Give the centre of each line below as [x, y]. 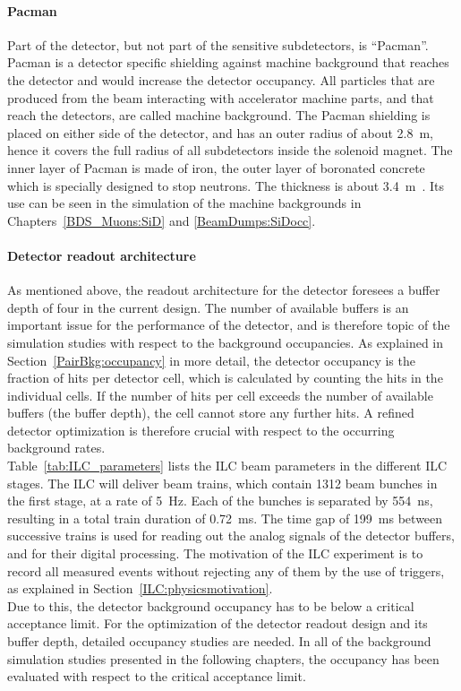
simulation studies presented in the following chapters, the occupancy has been [223, 658]
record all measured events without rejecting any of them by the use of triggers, [226, 570]
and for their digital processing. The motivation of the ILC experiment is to [215, 553]
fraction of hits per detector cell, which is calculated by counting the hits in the [225, 378]
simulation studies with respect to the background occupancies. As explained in [226, 342]
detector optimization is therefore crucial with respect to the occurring [201, 430]
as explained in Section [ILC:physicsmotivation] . [140, 588]
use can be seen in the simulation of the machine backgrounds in [184, 203]
